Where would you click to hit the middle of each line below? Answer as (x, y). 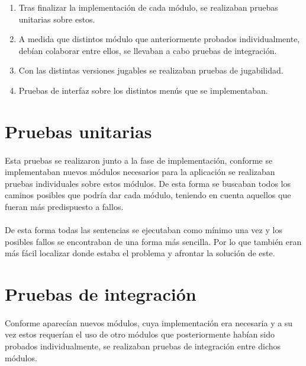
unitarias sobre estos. (57, 19)
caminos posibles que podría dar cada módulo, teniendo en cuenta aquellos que (148, 195)
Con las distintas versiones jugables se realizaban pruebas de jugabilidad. (151, 70)
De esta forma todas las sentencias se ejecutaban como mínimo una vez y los (144, 230)
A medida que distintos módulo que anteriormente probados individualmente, (159, 39)
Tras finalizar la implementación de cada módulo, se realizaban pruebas (148, 7)
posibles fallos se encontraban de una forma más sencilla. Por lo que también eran (153, 241)
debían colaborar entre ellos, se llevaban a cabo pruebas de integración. (148, 50)
